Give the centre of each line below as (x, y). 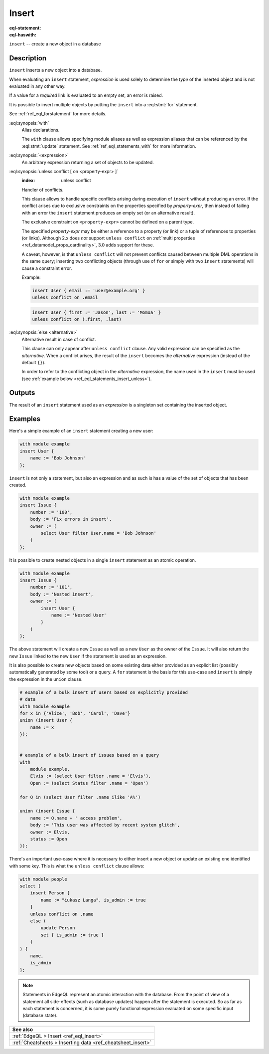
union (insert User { (46, 720)
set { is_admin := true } (72, 935)
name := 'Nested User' (79, 615)
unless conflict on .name (62, 914)
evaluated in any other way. (37, 86)
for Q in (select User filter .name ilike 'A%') (80, 797)
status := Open (49, 839)
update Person (58, 928)
